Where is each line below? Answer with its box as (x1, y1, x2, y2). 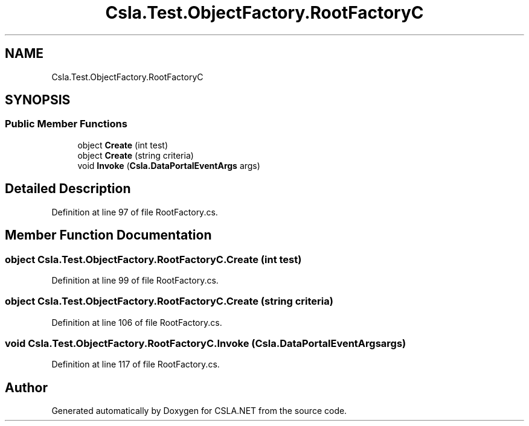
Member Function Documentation (5, 227, 212, 243)
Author (5, 380, 48, 395)
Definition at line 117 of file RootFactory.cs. (51, 359, 220, 370)
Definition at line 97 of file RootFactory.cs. (51, 206, 218, 217)
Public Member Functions (5, 118, 127, 130)
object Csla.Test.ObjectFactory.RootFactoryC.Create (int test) (5, 253, 302, 265)
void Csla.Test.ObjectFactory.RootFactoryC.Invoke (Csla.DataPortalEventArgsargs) (5, 337, 406, 349)
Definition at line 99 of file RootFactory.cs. (51, 275, 219, 285)
